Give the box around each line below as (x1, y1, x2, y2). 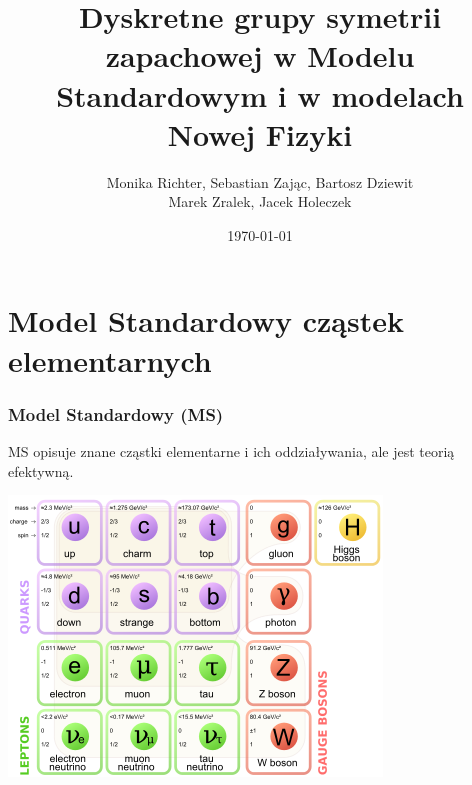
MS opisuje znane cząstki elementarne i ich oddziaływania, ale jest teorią (8, 441, 455, 462)
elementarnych (8, 339, 212, 380)
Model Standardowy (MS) (8, 401, 224, 426)
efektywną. (8, 460, 74, 481)
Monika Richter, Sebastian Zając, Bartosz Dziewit (106, 171, 414, 192)
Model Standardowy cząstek (8, 300, 404, 341)
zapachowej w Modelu (105, 35, 415, 76)
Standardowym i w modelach (56, 74, 464, 115)
